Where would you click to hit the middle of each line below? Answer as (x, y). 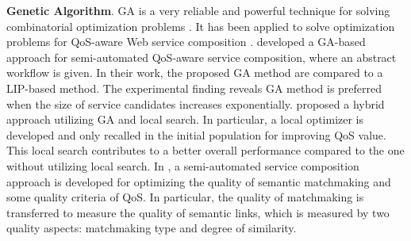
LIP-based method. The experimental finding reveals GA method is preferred (194, 88)
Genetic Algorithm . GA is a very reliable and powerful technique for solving (198, 10)
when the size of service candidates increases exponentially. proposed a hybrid (196, 103)
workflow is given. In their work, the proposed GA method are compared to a (195, 73)
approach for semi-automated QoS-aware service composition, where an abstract (202, 57)
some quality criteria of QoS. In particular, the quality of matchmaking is (185, 197)
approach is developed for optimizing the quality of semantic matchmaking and (199, 181)
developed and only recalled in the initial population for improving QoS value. (196, 134)
